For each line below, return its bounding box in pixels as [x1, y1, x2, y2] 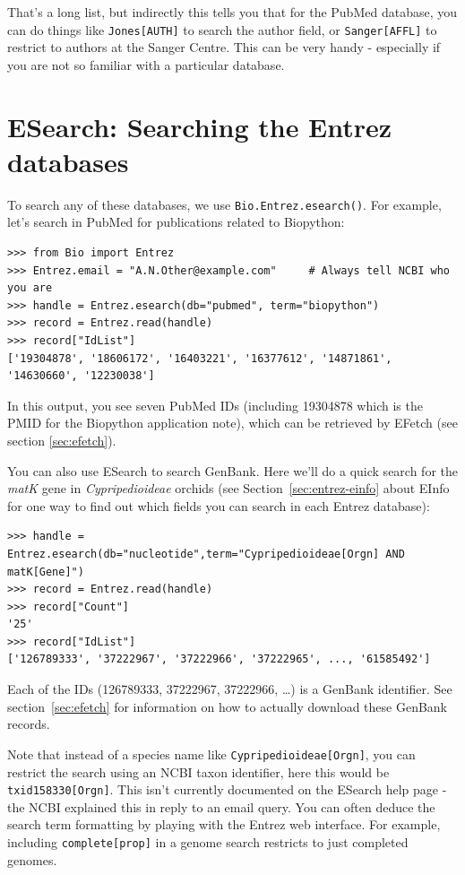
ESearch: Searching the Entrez [7, 108, 392, 144]
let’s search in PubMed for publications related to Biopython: [7, 212, 345, 231]
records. [7, 715, 50, 733]
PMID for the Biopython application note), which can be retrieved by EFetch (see [7, 413, 458, 432]
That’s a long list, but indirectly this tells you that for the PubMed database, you [7, 3, 457, 21]
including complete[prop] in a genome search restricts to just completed [7, 832, 409, 851]
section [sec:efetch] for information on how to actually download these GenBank [7, 697, 448, 715]
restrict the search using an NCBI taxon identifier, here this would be [7, 762, 390, 781]
